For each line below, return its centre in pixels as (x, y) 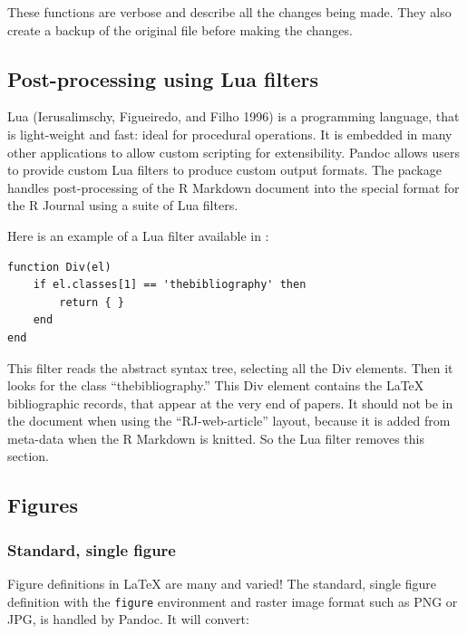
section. (28, 456)
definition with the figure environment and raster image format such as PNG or (233, 601)
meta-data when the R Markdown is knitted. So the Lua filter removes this (216, 438)
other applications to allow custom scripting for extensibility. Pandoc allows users (234, 152)
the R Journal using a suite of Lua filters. (123, 205)
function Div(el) (59, 267)
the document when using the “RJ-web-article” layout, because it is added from (229, 421)
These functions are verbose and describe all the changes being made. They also (229, 12)
